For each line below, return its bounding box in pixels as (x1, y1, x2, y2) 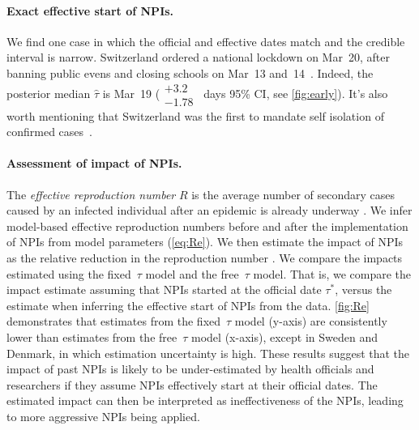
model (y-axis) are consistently (234, 313, 387, 330)
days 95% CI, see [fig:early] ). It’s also (203, 84, 388, 101)
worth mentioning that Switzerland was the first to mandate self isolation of (6, 107, 384, 124)
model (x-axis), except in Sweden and (191, 328, 378, 345)
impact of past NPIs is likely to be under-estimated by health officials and (6, 360, 374, 377)
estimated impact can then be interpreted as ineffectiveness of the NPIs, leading (6, 392, 404, 409)
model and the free (145, 265, 239, 282)
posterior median (6, 84, 91, 101)
